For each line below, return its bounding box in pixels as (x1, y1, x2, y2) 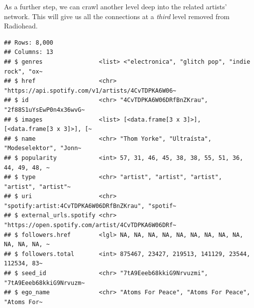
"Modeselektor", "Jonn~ (4, 145, 82, 152)
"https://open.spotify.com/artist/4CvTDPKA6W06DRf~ (4, 222, 176, 229)
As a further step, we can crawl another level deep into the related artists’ (4, 1, 227, 11)
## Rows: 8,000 (4, 39, 54, 46)
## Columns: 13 (4, 49, 54, 56)
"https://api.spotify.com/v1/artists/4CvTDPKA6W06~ (4, 87, 176, 94)
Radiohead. (4, 21, 38, 31)
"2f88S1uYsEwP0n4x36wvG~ (4, 106, 85, 113)
